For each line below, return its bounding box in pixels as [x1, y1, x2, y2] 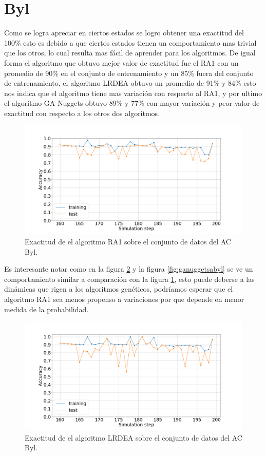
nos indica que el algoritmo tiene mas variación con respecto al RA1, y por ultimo [4, 87, 262, 98]
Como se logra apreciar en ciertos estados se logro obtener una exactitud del [4, 27, 244, 38]
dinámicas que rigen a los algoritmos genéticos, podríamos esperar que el [4, 283, 233, 294]
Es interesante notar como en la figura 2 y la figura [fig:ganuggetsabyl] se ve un [4, 263, 253, 274]
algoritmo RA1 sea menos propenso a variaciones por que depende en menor [4, 294, 244, 305]
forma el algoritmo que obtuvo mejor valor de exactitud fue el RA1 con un [4, 57, 239, 68]
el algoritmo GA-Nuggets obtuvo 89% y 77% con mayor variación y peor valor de [4, 98, 260, 108]
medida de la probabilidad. [4, 303, 89, 314]
